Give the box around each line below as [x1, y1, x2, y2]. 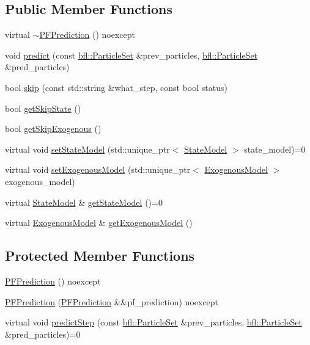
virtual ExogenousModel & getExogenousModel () [5, 216, 193, 229]
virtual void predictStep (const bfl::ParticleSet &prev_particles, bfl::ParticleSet [5, 316, 302, 329]
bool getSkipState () [5, 101, 81, 114]
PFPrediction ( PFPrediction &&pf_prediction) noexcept [5, 295, 219, 308]
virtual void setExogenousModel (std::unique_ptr [5, 163, 191, 176]
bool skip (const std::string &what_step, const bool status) [5, 81, 227, 93]
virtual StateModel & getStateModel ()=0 [5, 195, 163, 208]
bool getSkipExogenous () [5, 122, 101, 135]
